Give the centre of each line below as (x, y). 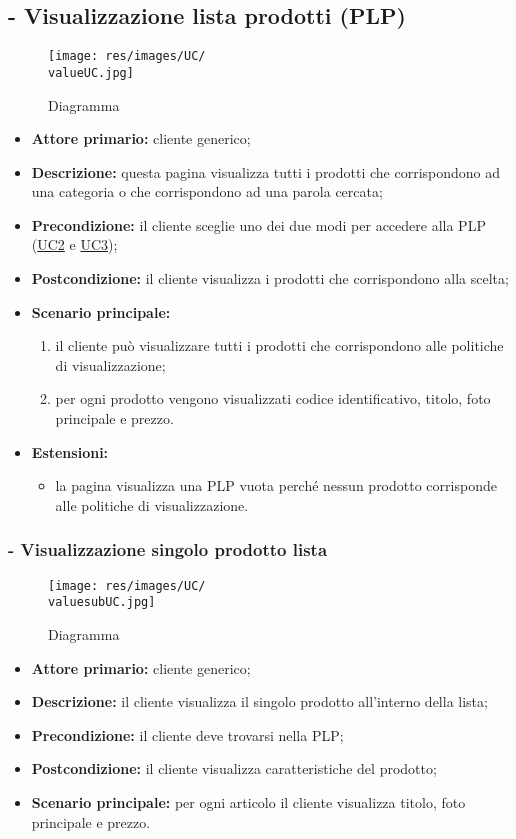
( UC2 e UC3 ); (74, 244)
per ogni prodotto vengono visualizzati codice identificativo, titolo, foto (273, 398)
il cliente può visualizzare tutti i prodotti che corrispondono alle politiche (279, 345)
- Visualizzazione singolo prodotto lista (168, 549)
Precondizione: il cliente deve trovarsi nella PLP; (187, 734)
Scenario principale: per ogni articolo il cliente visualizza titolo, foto (248, 801)
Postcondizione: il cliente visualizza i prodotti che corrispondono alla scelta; (270, 278)
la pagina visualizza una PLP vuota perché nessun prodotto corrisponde (276, 485)
